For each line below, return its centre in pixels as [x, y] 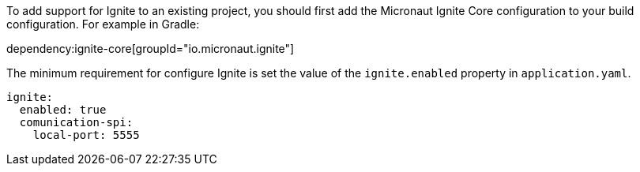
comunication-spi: [76, 122]
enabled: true [63, 110]
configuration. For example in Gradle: [103, 24]
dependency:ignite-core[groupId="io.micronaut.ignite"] [151, 49]
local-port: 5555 [86, 135]
